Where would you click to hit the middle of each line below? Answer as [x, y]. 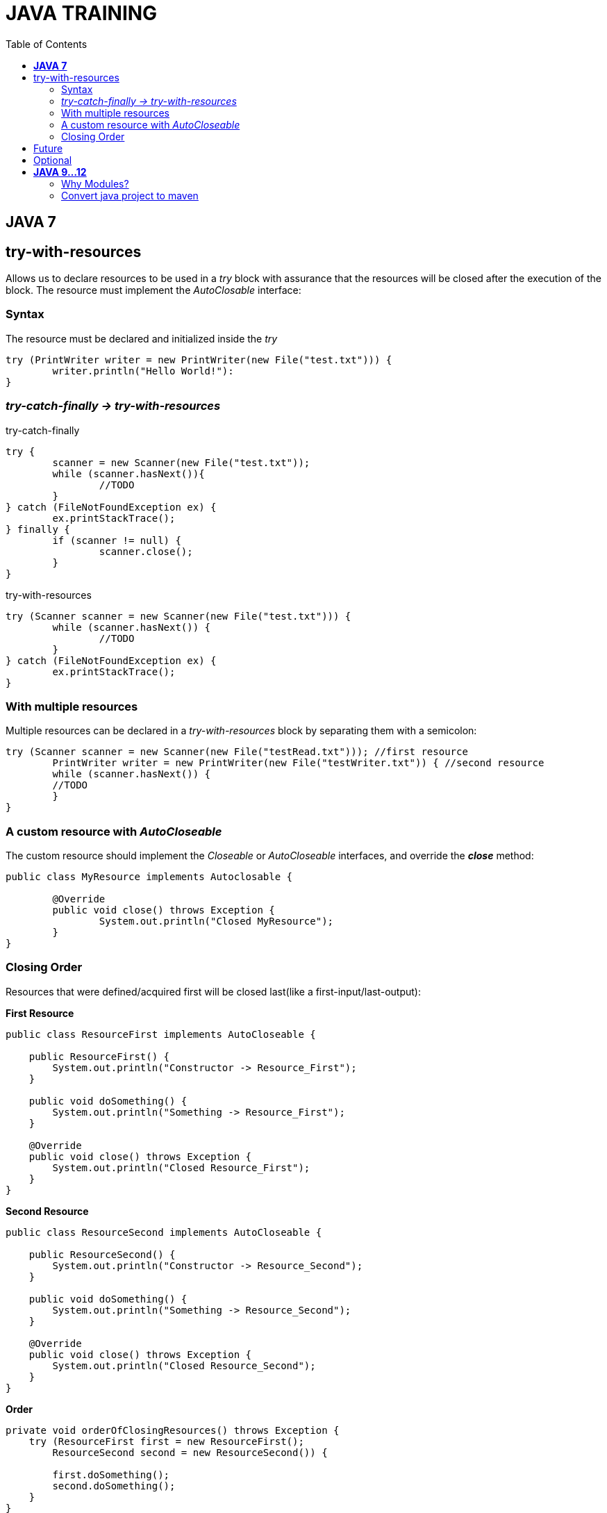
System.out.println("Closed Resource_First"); [181, 1167]
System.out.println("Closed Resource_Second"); [184, 1365]
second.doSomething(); [114, 1486]
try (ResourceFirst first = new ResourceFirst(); [166, 1441]
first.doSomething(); [111, 1474]
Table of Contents [47, 44]
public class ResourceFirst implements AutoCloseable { [161, 1034]
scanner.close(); [146, 551]
